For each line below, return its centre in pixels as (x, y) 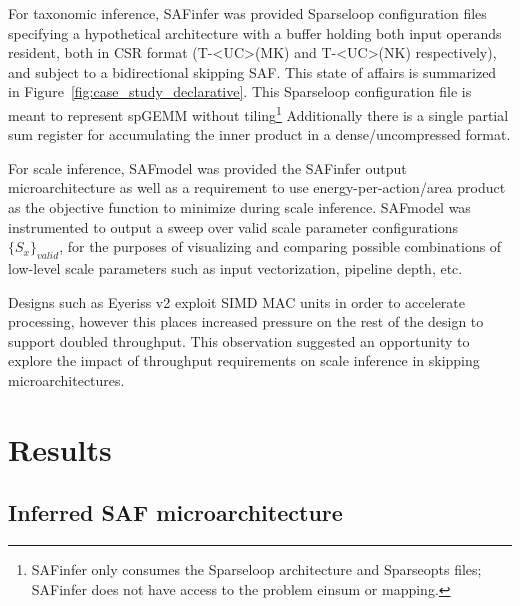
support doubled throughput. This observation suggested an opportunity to (239, 340)
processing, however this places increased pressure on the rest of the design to (246, 321)
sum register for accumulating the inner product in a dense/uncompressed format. (259, 134)
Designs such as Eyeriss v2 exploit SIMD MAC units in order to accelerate (237, 301)
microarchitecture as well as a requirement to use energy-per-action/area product (257, 187)
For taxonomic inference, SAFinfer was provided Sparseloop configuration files (247, 13)
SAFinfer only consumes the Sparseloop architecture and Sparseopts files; (256, 569)
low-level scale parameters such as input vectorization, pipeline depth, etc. (235, 267)
